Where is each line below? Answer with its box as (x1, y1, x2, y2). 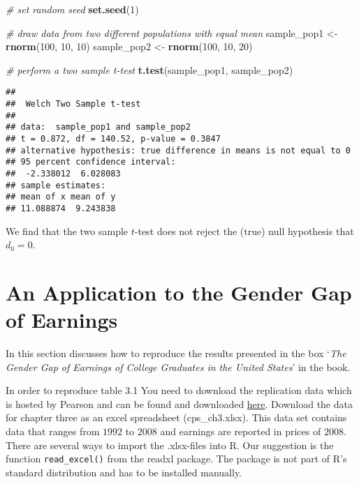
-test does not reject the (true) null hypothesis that (134, 223, 354, 238)
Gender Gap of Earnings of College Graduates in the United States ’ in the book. (6, 359, 351, 374)
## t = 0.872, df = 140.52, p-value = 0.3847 (6, 134, 221, 144)
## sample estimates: (6, 180, 106, 190)
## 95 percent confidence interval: (6, 157, 176, 167)
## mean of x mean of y (6, 192, 116, 202)
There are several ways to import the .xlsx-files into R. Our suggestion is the (6, 437, 334, 452)
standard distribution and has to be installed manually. (6, 464, 242, 479)
